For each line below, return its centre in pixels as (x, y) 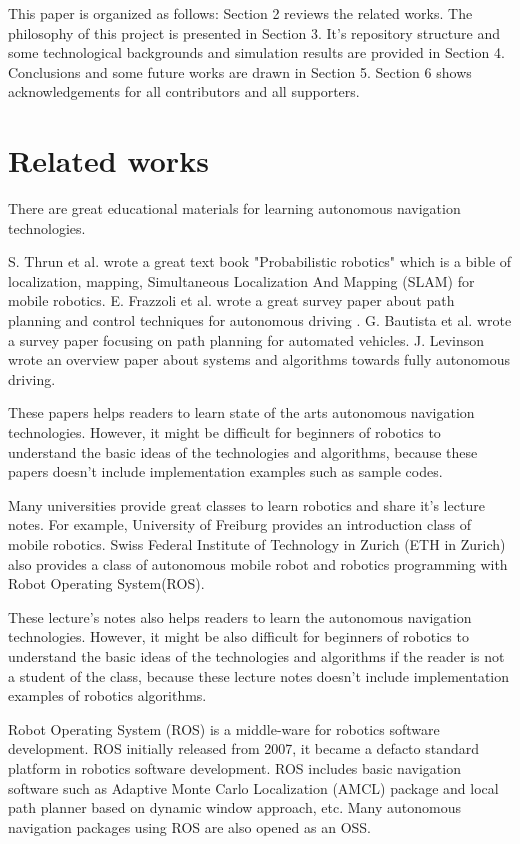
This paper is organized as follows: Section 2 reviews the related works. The (240, 13)
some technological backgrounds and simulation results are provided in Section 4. (256, 52)
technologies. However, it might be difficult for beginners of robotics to (224, 432)
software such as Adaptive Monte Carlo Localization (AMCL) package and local (253, 787)
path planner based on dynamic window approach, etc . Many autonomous (234, 807)
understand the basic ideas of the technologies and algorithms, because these (243, 451)
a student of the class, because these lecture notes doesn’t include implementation (259, 675)
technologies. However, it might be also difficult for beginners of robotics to (238, 636)
